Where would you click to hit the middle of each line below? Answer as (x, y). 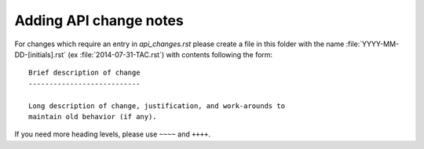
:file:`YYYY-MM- (373, 44)
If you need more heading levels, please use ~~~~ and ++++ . (113, 134)
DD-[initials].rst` (40, 54)
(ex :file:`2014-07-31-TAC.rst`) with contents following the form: (170, 54)
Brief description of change (84, 73)
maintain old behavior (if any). (93, 116)
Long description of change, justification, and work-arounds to (157, 105)
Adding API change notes (99, 20)
